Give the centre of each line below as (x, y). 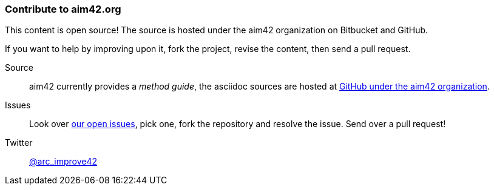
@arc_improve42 (63, 162)
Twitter (19, 143)
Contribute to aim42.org (63, 9)
